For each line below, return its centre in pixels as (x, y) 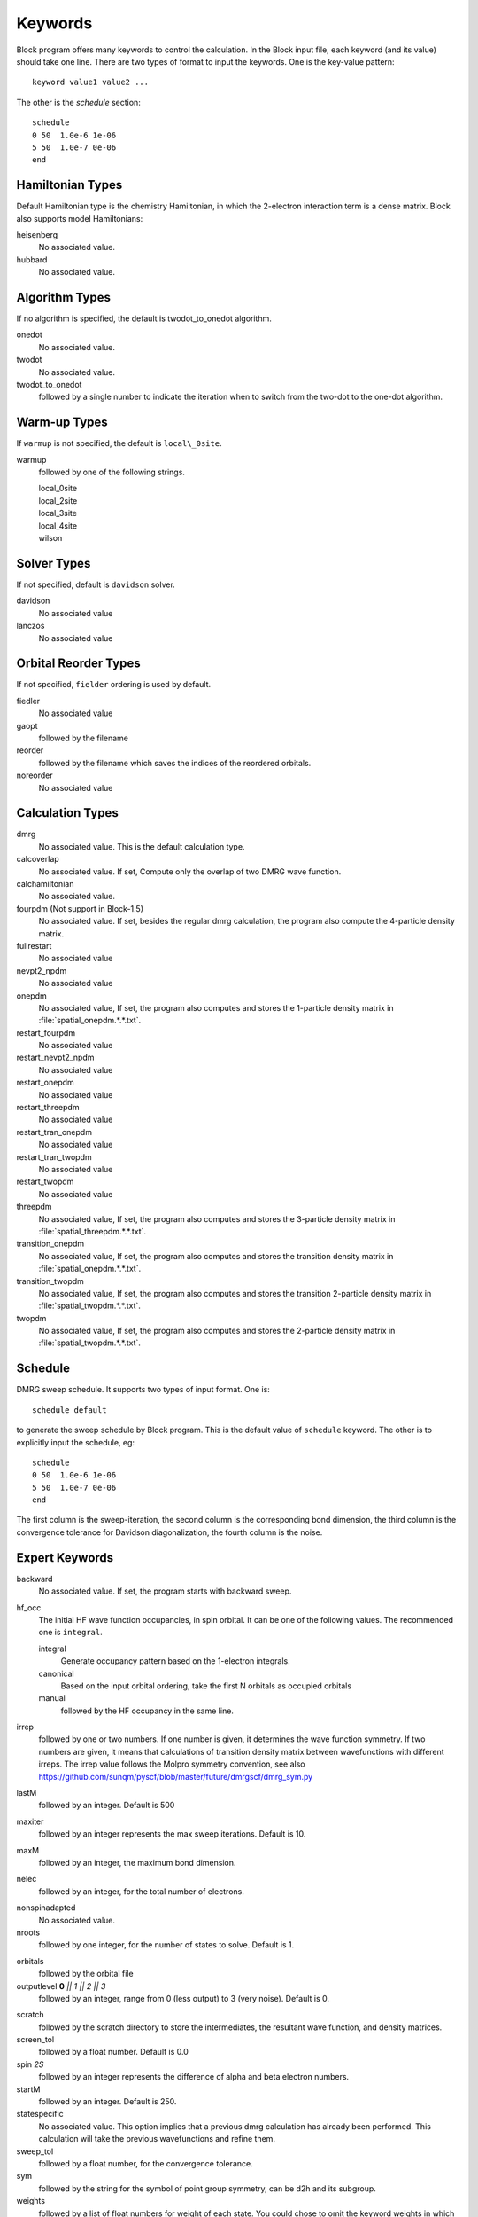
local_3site (58, 513)
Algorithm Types (63, 297)
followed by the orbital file (86, 1974)
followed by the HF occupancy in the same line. (147, 1711)
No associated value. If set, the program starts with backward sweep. (165, 1591)
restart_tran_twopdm (54, 1156)
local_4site (58, 525)
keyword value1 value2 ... (91, 82)
